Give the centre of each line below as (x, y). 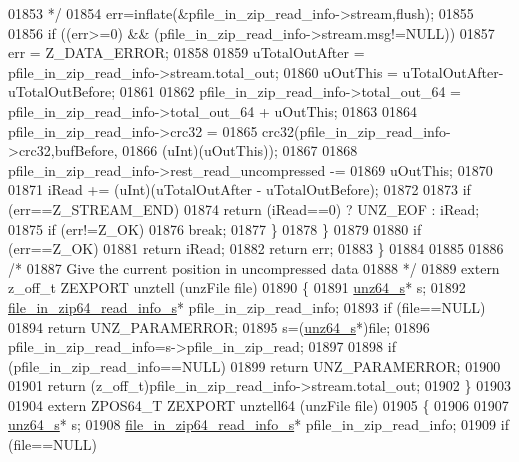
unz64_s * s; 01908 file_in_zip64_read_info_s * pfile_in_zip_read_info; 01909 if (258, 424)
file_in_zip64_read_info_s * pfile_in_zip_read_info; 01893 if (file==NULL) (247, 306)
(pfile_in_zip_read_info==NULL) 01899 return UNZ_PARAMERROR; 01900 (254, 365)
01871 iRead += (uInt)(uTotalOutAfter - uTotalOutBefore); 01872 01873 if (239, 189)
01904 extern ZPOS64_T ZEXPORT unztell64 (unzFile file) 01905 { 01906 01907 (258, 404)
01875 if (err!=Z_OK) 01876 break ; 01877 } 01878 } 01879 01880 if (215, 228)
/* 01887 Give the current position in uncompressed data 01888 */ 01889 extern (254, 267)
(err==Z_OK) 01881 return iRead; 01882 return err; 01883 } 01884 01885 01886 (256, 248)
